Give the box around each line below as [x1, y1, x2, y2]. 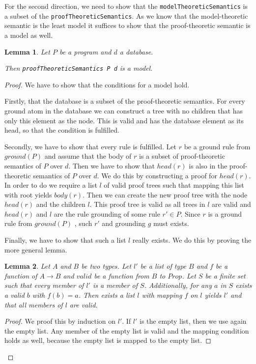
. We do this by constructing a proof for [97, 170, 217, 180]
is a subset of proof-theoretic [139, 151, 225, 161]
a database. [119, 46, 153, 56]
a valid [4, 290, 25, 300]
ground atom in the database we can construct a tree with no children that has [4, 105, 243, 115]
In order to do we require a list [4, 180, 97, 190]
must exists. [153, 218, 189, 228]
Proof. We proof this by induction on [4, 316, 116, 326]
